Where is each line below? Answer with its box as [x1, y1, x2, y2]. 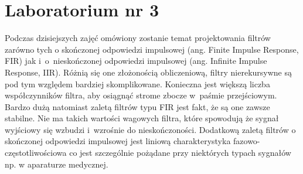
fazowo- [233, 135, 260, 147]
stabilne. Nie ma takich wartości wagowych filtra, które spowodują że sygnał [5, 112, 279, 124]
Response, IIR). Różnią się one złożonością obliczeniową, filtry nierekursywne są [5, 66, 292, 78]
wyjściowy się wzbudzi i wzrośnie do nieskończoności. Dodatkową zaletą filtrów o [5, 123, 296, 135]
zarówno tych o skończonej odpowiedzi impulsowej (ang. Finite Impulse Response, [5, 43, 299, 55]
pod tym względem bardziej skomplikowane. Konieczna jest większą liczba [5, 77, 270, 90]
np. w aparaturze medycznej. [5, 158, 108, 170]
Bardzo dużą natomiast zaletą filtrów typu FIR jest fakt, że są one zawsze [5, 100, 270, 112]
